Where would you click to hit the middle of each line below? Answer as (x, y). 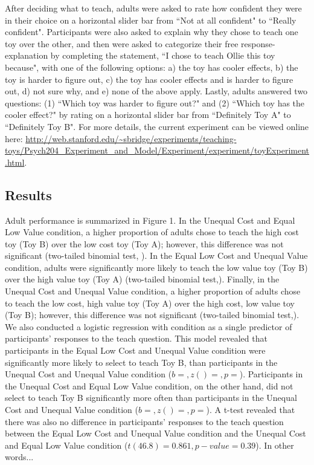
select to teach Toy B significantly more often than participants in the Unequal (151, 398)
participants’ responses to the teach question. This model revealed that (136, 338)
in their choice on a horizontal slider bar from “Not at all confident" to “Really (151, 20)
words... (19, 457)
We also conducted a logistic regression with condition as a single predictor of (149, 326)
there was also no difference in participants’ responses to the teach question (144, 421)
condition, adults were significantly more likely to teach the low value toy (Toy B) (156, 267)
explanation (27, 55)
